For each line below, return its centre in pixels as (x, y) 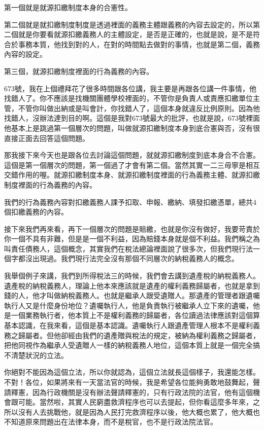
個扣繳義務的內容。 (36, 212)
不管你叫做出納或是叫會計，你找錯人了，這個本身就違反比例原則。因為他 (139, 108)
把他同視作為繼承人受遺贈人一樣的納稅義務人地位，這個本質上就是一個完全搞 (132, 345)
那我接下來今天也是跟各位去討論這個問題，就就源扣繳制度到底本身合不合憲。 (132, 155)
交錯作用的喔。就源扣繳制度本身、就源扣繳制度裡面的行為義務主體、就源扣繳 (132, 175)
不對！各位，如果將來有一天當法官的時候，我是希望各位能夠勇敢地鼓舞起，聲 (132, 382)
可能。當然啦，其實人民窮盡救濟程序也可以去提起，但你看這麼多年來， (135, 402)
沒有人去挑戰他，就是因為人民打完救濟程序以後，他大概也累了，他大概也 (139, 411)
